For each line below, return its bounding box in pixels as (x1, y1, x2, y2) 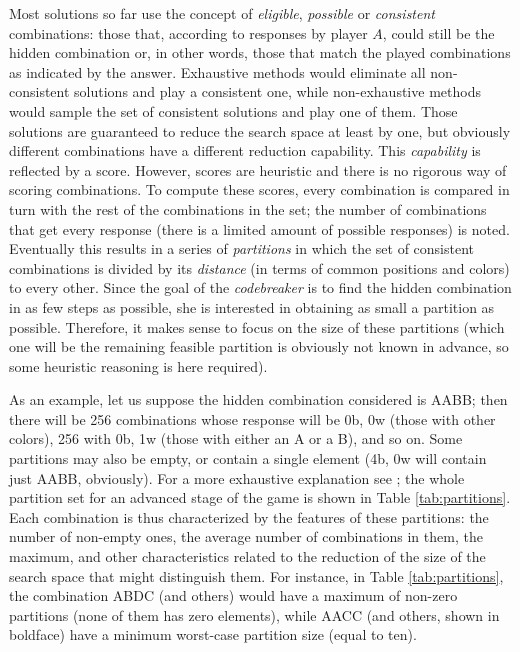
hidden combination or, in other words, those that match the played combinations (9, 42, 511, 63)
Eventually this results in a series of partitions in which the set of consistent (9, 238, 475, 259)
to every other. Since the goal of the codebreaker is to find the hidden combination (9, 277, 512, 298)
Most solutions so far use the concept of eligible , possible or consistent (9, 3, 435, 23)
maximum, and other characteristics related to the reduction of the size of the (9, 546, 486, 567)
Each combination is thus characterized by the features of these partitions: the (9, 506, 489, 527)
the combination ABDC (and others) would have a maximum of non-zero (9, 585, 458, 606)
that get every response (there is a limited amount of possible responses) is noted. (9, 218, 510, 239)
